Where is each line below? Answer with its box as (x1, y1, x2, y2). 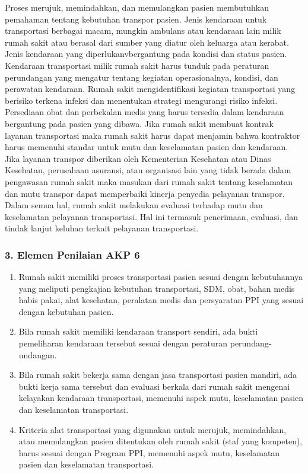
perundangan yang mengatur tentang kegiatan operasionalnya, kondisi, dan (5, 71, 278, 83)
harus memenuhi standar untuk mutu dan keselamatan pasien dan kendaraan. (5, 141, 288, 153)
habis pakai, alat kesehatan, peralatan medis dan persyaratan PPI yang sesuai (18, 294, 304, 306)
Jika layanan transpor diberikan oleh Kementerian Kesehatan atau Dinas (5, 152, 271, 164)
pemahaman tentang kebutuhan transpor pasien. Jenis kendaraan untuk (5, 12, 267, 25)
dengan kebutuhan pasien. (18, 305, 114, 317)
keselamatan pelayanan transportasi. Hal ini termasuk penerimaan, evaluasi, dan (5, 210, 299, 222)
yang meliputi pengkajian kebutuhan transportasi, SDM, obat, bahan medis (18, 282, 295, 294)
